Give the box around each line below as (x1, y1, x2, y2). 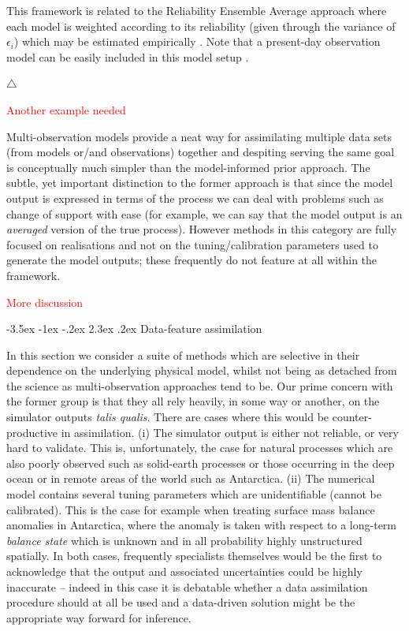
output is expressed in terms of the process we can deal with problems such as (6, 189, 384, 206)
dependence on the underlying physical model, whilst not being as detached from (6, 362, 397, 379)
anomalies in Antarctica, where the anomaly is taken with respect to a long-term (6, 517, 397, 533)
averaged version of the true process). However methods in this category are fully (6, 221, 397, 237)
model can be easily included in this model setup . (6, 48, 249, 65)
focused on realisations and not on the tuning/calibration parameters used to (6, 236, 378, 252)
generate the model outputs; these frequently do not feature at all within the (6, 252, 377, 268)
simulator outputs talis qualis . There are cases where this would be (6, 409, 329, 425)
